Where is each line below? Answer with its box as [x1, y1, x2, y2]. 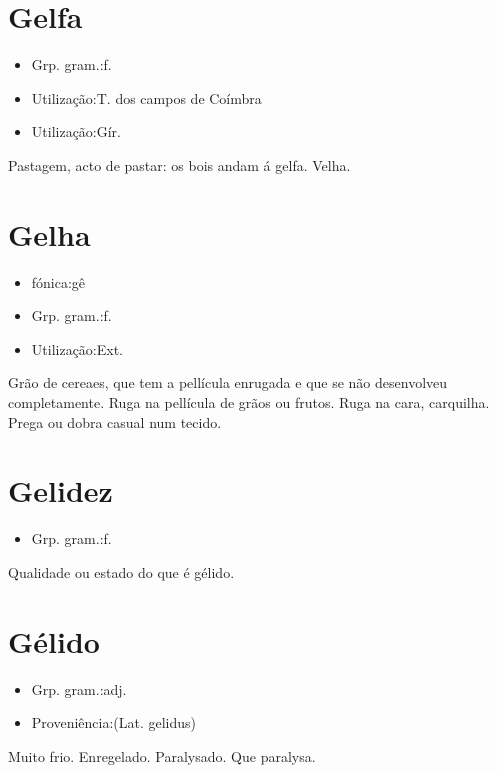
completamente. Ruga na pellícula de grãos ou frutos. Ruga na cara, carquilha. [8, 392, 490, 412]
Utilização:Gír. [31, 121, 122, 142]
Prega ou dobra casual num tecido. [8, 411, 222, 432]
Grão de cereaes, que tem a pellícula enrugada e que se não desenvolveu [8, 372, 448, 393]
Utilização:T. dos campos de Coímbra [31, 87, 262, 108]
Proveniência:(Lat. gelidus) [31, 712, 197, 733]
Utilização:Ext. [31, 338, 124, 359]
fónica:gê [31, 271, 86, 292]
